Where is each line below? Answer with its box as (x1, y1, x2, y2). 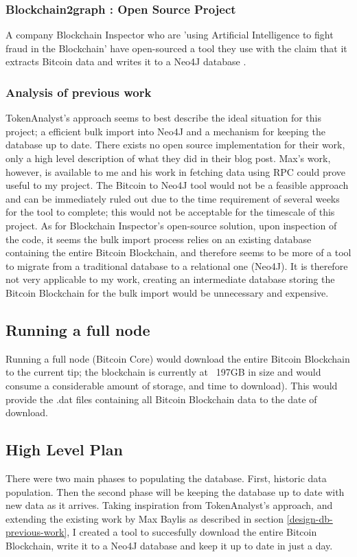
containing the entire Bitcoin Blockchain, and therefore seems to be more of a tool (5, 245, 352, 260)
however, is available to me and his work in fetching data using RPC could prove (5, 164, 345, 179)
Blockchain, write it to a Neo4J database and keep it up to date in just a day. (5, 538, 333, 552)
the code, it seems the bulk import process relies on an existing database (5, 231, 312, 246)
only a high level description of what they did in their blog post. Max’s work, (5, 151, 331, 165)
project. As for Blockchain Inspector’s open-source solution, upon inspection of (5, 218, 337, 232)
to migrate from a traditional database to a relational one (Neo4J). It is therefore (5, 258, 348, 273)
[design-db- (286, 511, 333, 525)
